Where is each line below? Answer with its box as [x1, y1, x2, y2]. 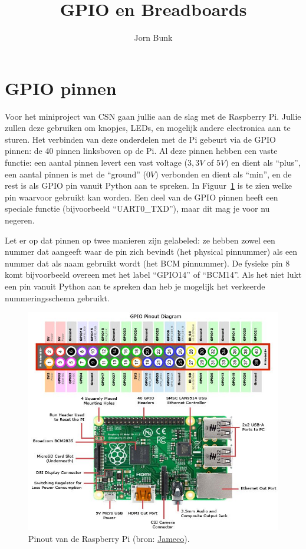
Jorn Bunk [134, 31, 173, 44]
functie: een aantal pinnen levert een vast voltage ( [5, 156, 188, 169]
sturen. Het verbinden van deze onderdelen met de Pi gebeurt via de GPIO [5, 133, 276, 145]
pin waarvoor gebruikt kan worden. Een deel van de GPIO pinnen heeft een [5, 190, 278, 203]
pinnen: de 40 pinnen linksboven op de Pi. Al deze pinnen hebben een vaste [5, 144, 278, 157]
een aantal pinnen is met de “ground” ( [5, 167, 147, 180]
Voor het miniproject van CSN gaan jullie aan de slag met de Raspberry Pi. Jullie [5, 110, 301, 122]
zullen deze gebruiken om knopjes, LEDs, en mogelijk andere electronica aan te [5, 121, 291, 134]
